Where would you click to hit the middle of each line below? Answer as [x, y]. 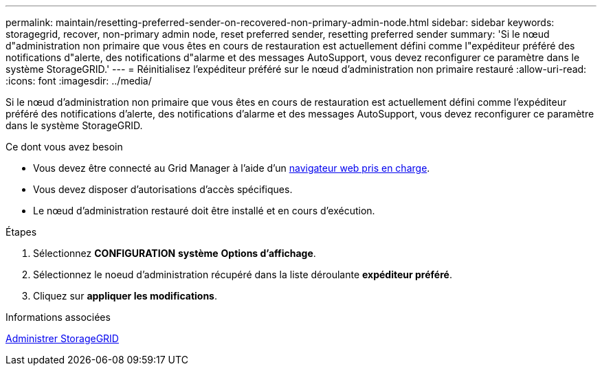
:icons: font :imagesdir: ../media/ [79, 81]
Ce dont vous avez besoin [64, 147]
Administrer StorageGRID [62, 338]
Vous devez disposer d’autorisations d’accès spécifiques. [163, 189]
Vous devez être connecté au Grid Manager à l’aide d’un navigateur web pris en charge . [232, 168]
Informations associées [58, 317]
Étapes [21, 232]
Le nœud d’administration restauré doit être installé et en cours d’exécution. [204, 211]
